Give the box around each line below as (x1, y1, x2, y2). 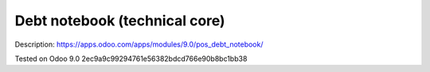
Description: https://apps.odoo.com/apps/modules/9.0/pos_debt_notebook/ (14, 40, 264, 49)
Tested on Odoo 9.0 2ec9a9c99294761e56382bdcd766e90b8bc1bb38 (14, 54, 248, 63)
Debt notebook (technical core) (14, 12, 226, 29)
